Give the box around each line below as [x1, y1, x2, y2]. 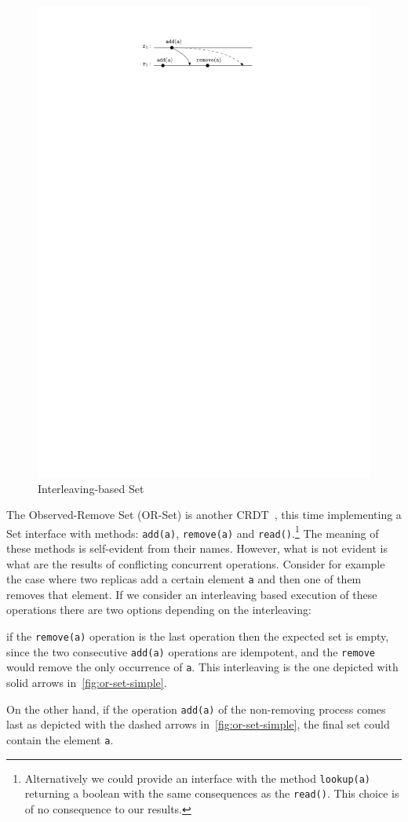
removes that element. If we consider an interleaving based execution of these [6, 586, 377, 602]
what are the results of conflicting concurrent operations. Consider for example [6, 555, 385, 572]
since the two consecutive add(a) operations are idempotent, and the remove [6, 643, 376, 659]
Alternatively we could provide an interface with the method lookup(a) [24, 769, 371, 786]
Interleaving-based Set [38, 480, 144, 496]
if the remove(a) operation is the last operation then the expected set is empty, [6, 628, 389, 645]
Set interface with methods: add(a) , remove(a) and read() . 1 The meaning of [6, 522, 379, 541]
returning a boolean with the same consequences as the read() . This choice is [24, 785, 399, 802]
